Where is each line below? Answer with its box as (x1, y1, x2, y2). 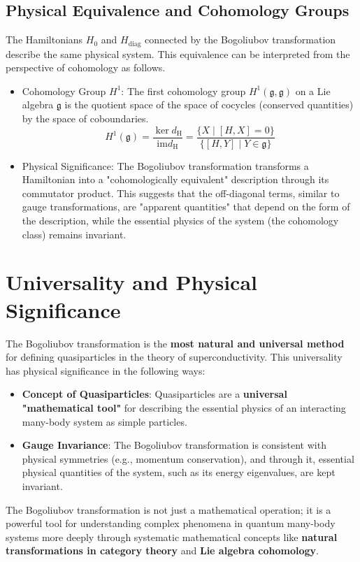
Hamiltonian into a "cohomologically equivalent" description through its (22, 172, 329, 187)
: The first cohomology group (121, 83, 246, 98)
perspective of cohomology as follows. (6, 60, 166, 75)
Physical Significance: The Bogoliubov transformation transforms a (22, 158, 309, 173)
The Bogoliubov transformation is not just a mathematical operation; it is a (6, 502, 331, 517)
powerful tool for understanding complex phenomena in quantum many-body (6, 516, 336, 531)
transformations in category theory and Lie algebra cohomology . (6, 543, 319, 558)
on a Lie (295, 83, 331, 98)
